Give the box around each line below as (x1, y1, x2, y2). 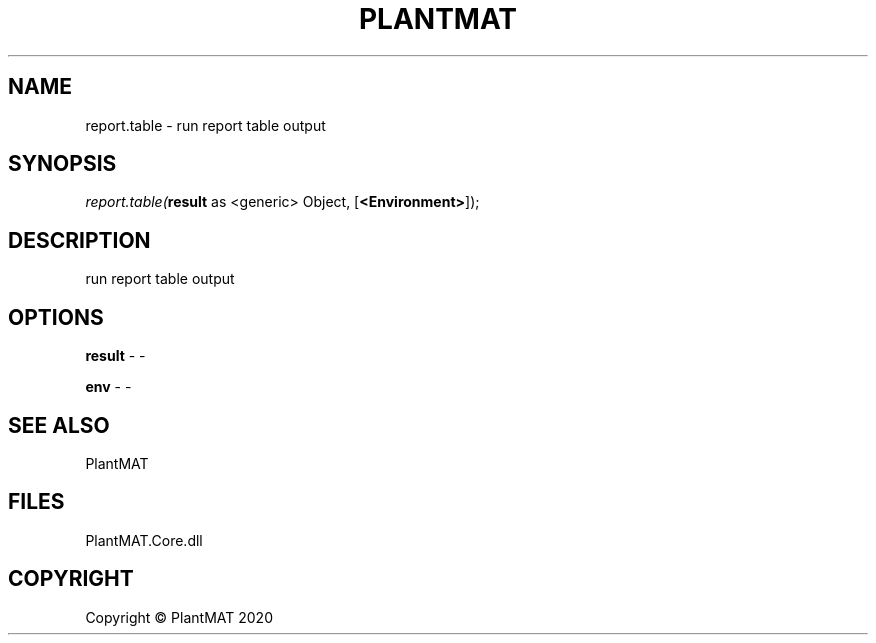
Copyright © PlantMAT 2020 (85, 608, 273, 626)
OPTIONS (8, 304, 104, 330)
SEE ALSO (8, 412, 110, 438)
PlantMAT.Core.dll (85, 531, 203, 549)
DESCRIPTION (8, 227, 151, 253)
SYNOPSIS (8, 151, 117, 177)
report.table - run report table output (85, 116, 326, 134)
